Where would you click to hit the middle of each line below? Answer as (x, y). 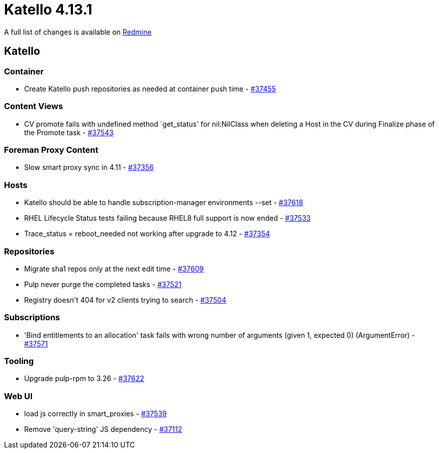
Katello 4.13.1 (48, 10)
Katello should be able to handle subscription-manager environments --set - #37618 (164, 203)
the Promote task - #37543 (69, 132)
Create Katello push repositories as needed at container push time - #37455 (150, 88)
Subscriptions (32, 318)
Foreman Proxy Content (51, 150)
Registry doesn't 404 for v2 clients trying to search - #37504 (125, 300)
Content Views (34, 106)
